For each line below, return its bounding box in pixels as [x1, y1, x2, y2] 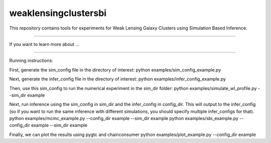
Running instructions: [9, 57, 54, 63]
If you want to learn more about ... [9, 41, 80, 47]
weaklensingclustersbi [9, 7, 107, 18]
